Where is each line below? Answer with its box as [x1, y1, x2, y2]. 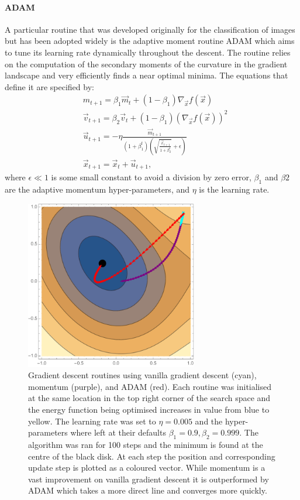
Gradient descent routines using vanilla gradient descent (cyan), [28, 369, 257, 381]
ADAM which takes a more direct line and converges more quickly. [28, 484, 267, 496]
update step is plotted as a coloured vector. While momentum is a [28, 461, 265, 474]
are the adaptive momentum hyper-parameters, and [5, 183, 190, 196]
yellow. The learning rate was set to [28, 415, 156, 427]
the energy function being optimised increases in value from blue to [28, 403, 270, 416]
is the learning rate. [199, 183, 270, 196]
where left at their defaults [70, 426, 166, 439]
